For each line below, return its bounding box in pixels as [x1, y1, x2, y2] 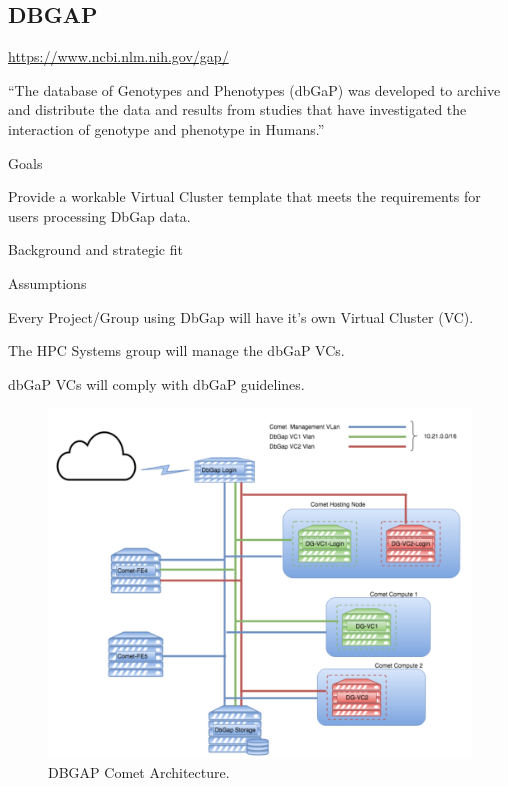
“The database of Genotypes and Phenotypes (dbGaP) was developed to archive [8, 79, 501, 100]
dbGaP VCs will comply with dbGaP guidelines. [8, 373, 305, 394]
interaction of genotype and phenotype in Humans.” [8, 118, 325, 139]
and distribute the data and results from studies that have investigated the [8, 99, 467, 120]
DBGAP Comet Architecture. [48, 762, 230, 783]
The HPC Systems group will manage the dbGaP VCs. [8, 340, 345, 361]
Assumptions [8, 272, 87, 293]
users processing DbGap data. [8, 205, 191, 226]
